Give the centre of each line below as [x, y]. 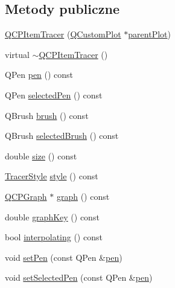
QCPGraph [26, 196]
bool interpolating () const [54, 237]
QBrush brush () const [47, 115]
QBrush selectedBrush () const [62, 136]
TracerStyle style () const [52, 176]
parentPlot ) [149, 34]
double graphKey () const [52, 216]
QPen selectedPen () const [54, 94]
